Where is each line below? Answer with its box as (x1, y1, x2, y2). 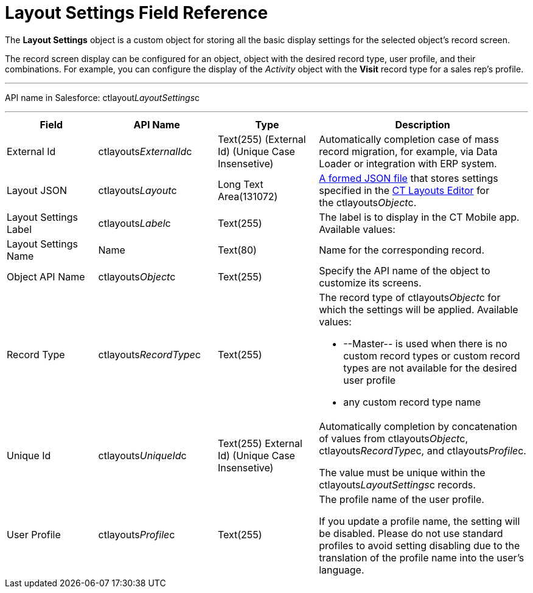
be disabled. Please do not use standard (319, 527, 503, 539)
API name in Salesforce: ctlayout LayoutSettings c (5, 92, 200, 103)
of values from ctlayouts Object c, (319, 432, 469, 445)
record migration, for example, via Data (319, 145, 498, 158)
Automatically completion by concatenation (319, 420, 517, 432)
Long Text (217, 178, 263, 190)
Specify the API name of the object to (319, 264, 490, 277)
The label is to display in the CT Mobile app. (319, 210, 520, 223)
